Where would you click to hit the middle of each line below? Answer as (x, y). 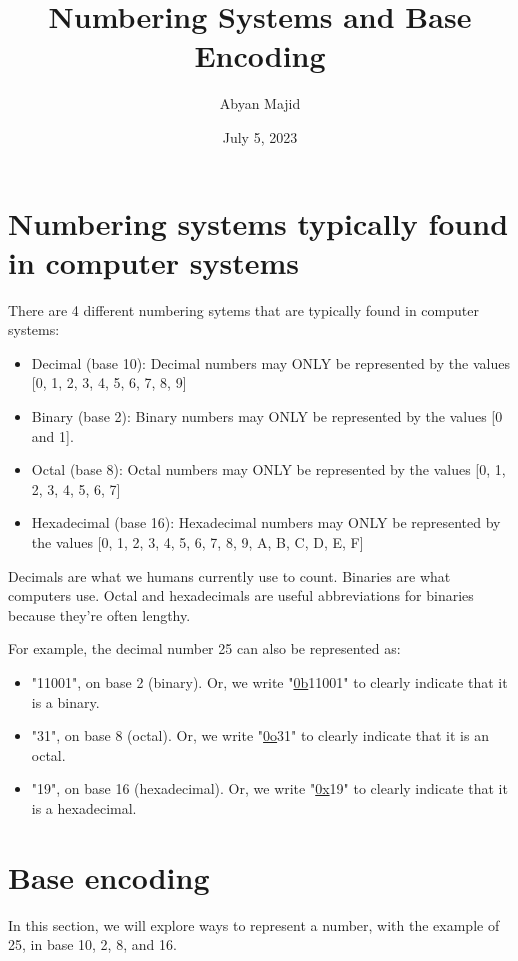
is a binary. (65, 701)
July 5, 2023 (260, 136)
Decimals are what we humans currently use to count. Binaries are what (229, 575)
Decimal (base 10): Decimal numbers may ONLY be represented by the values (270, 362)
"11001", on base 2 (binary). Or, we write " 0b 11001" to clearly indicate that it (269, 681)
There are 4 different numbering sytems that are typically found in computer (243, 309)
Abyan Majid (260, 103)
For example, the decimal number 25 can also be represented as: (204, 648)
